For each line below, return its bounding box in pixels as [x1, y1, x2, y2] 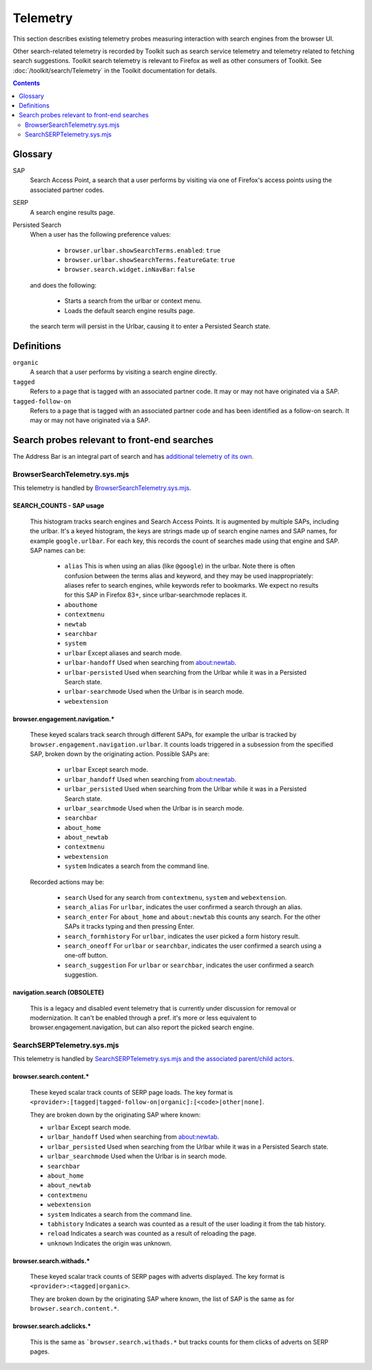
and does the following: [30, 281, 96, 289]
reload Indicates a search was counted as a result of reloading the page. [47, 1229, 257, 1238]
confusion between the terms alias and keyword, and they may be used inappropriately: [64, 571, 313, 579]
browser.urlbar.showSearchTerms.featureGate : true [64, 256, 236, 264]
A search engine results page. [30, 208, 115, 217]
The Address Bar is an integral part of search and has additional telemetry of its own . [12, 453, 254, 461]
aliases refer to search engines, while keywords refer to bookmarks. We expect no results [64, 582, 319, 590]
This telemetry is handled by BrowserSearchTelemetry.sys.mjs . [12, 484, 192, 493]
